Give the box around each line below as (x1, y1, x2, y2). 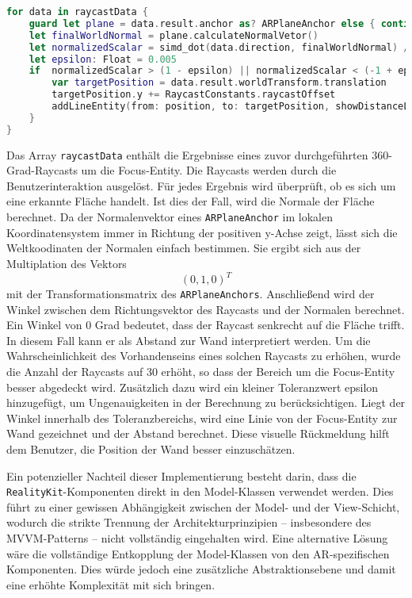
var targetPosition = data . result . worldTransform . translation (51, 77, 387, 89)
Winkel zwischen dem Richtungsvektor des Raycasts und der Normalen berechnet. (6, 301, 405, 317)
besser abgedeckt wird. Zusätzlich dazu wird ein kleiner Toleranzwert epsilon (6, 378, 379, 395)
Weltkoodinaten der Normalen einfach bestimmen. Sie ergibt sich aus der (6, 240, 361, 256)
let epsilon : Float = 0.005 (29, 53, 177, 65)
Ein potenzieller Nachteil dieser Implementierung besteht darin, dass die (6, 467, 357, 484)
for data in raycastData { (6, 6, 149, 17)
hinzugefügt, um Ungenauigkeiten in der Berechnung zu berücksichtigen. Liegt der (6, 394, 406, 411)
